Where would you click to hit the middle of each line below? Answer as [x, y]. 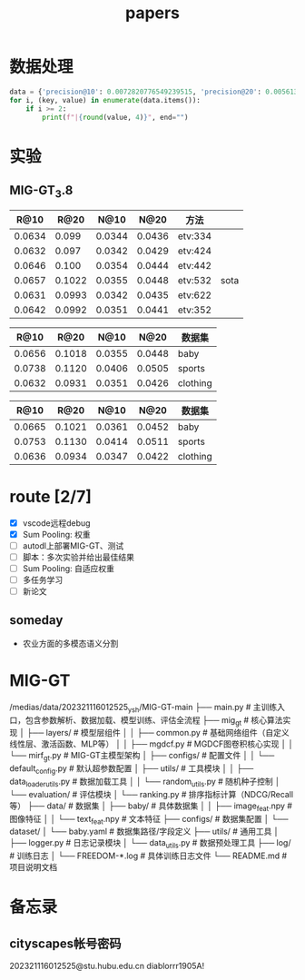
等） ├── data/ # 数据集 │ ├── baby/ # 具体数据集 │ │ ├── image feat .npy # [151, 807]
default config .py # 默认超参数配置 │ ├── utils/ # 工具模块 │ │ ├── [132, 769]
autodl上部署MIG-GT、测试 [73, 545]
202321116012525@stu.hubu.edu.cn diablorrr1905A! [107, 966]
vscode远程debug [56, 523]
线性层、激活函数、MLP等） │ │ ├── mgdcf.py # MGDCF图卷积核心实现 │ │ [152, 744]
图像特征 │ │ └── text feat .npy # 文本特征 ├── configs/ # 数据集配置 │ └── [149, 820]
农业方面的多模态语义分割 [70, 643]
